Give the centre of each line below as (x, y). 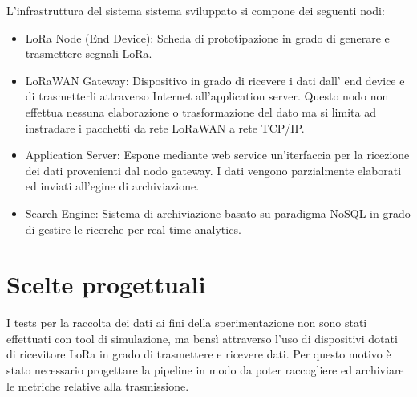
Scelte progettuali (106, 284)
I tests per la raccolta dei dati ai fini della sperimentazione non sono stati (187, 323)
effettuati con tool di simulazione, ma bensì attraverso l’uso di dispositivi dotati (202, 338)
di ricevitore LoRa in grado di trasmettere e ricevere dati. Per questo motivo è (199, 354)
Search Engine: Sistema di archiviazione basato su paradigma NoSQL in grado (218, 213)
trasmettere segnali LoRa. (89, 53)
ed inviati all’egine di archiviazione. (112, 186)
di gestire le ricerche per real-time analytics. (133, 229)
